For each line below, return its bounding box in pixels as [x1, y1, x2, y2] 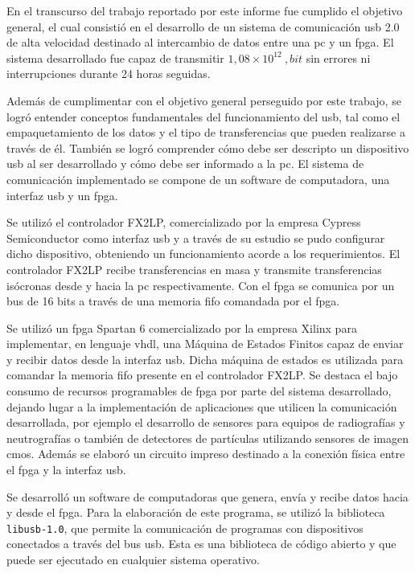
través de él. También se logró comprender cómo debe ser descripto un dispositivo [6, 139, 409, 156]
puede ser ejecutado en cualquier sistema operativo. [6, 551, 260, 568]
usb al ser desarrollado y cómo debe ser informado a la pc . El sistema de [6, 155, 364, 172]
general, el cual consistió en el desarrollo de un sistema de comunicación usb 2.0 [6, 18, 400, 35]
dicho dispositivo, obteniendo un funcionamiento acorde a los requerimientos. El [6, 245, 401, 262]
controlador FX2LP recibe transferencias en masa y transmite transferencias [6, 260, 382, 277]
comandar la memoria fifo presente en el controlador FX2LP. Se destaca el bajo [6, 366, 398, 383]
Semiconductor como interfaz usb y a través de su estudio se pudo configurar [6, 229, 385, 246]
